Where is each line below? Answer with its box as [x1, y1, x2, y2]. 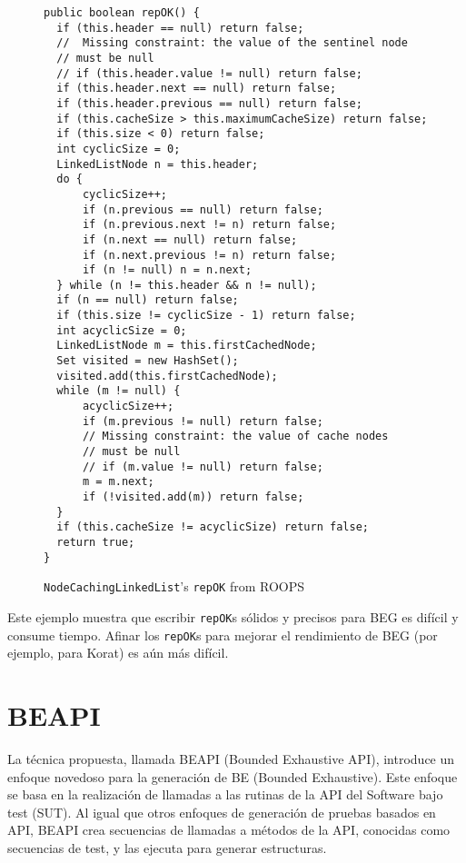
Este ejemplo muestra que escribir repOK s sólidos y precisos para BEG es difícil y [7, 607, 459, 626]
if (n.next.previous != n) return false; [82, 248, 337, 262]
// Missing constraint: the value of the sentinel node [56, 36, 408, 50]
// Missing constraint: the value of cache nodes [82, 430, 389, 443]
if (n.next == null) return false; [82, 233, 298, 246]
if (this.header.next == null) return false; [56, 82, 337, 95]
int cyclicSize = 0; [56, 142, 181, 155]
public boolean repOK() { [44, 6, 200, 19]
